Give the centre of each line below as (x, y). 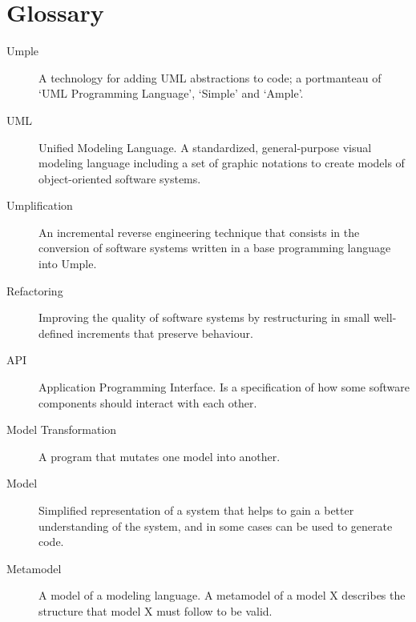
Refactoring (35, 290)
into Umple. (68, 264)
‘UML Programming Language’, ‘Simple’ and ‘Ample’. (171, 93)
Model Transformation (62, 429)
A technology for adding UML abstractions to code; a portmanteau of (210, 77)
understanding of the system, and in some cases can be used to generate (216, 526)
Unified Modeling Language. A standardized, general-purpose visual (205, 147)
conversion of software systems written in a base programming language (215, 248)
